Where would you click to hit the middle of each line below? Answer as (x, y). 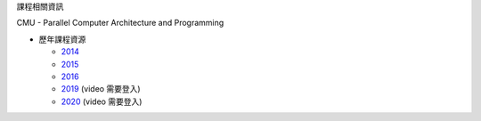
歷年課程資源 (62, 39)
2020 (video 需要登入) (102, 101)
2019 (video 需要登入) (101, 89)
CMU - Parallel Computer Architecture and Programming (120, 23)
